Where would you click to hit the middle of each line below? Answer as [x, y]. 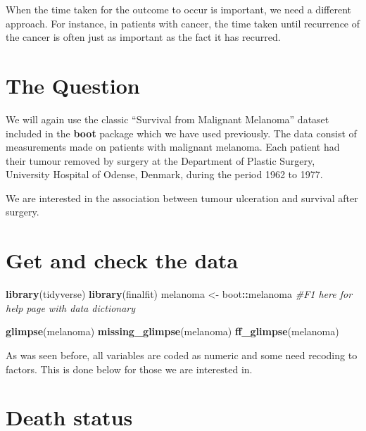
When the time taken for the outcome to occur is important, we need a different [178, 9]
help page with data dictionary [71, 307]
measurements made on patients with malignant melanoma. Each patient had [173, 147]
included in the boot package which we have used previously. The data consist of [181, 133]
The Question [73, 85]
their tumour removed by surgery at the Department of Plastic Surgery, [160, 160]
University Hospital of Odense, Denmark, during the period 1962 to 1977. [164, 174]
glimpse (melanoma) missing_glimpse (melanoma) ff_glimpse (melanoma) [172, 331]
